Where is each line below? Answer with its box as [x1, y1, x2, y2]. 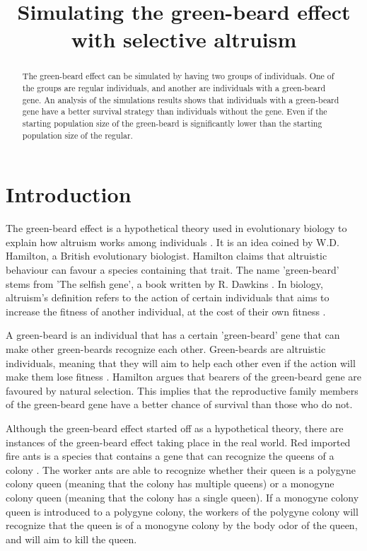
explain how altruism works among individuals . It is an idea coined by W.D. [6, 234, 339, 249]
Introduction [6, 180, 132, 209]
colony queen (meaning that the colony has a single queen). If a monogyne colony [6, 489, 359, 504]
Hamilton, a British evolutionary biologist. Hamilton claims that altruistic [6, 248, 327, 263]
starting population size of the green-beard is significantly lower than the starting [22, 117, 322, 129]
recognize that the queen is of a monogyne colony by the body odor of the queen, [6, 518, 358, 533]
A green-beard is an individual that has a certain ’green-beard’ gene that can [6, 327, 340, 342]
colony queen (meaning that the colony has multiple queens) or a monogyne [6, 476, 334, 491]
